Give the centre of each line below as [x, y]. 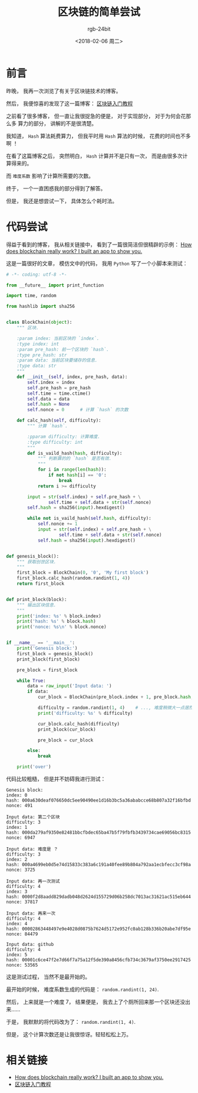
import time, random [32, 296]
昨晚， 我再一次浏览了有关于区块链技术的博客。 [64, 91]
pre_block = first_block [47, 670]
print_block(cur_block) [67, 729]
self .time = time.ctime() [59, 393]
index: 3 [17, 892]
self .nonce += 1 [57, 524]
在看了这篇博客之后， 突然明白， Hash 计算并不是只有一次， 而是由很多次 [94, 156]
